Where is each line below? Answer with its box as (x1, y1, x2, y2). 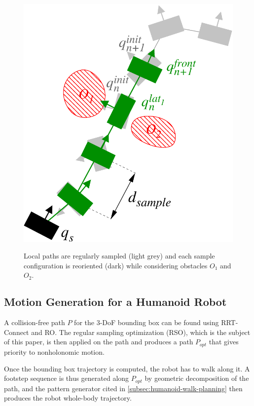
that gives (209, 336, 239, 347)
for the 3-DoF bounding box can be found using (74, 317, 219, 328)
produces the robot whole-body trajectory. (4, 393, 132, 403)
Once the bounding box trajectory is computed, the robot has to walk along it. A (4, 363, 250, 373)
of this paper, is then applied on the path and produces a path (4, 336, 193, 347)
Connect (4, 327, 29, 337)
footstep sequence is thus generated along (4, 373, 129, 383)
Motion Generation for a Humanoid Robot (4, 294, 227, 309)
